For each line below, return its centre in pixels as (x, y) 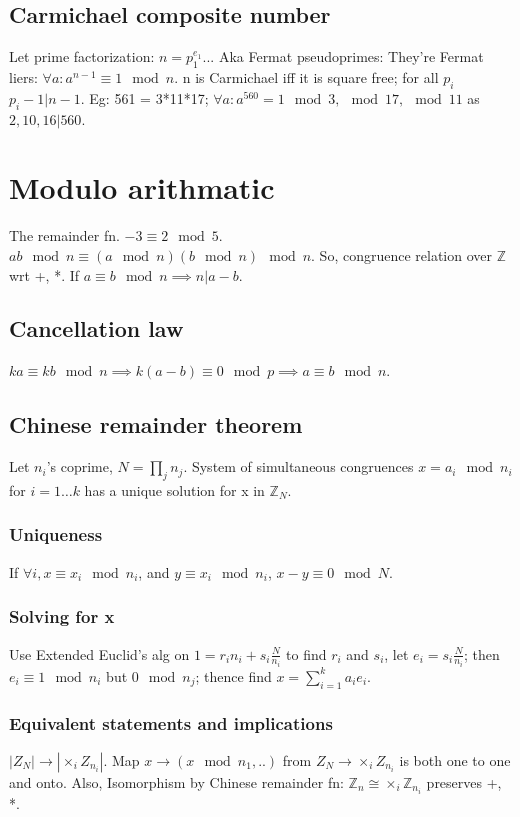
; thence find (233, 675)
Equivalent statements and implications (171, 722)
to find (306, 653)
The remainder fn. (64, 235)
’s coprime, (79, 466)
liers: (23, 77)
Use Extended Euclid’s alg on (99, 653)
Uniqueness (56, 534)
